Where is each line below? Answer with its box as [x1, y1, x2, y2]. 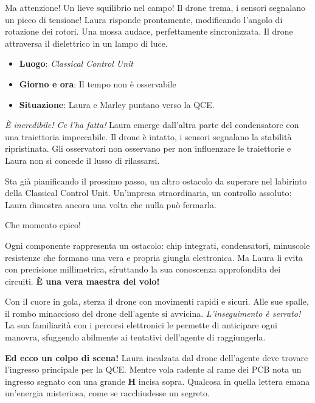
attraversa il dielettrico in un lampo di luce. [5, 36, 168, 49]
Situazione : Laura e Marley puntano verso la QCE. [19, 98, 215, 110]
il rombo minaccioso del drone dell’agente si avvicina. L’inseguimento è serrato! [5, 306, 301, 319]
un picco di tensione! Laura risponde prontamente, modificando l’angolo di [5, 13, 283, 25]
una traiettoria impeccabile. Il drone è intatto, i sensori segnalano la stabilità [5, 130, 292, 143]
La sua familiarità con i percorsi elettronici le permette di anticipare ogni [5, 319, 277, 331]
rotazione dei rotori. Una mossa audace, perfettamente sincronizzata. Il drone [5, 25, 293, 38]
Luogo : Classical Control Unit [19, 57, 133, 70]
